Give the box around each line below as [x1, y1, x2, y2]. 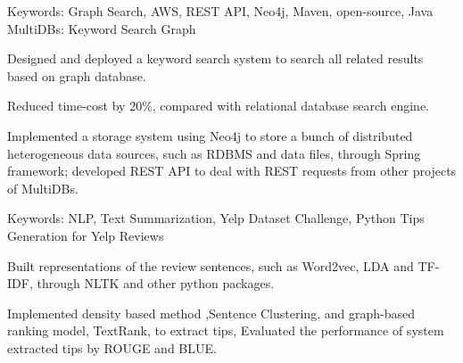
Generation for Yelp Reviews [7, 226, 164, 244]
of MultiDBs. [7, 178, 79, 197]
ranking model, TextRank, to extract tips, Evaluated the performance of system [7, 321, 444, 340]
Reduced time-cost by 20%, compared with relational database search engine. [7, 96, 430, 115]
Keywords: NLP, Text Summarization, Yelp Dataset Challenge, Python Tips [7, 209, 425, 227]
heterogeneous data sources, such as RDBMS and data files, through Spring [7, 144, 421, 162]
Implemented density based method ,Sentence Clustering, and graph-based [7, 303, 415, 322]
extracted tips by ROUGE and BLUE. [7, 338, 217, 357]
